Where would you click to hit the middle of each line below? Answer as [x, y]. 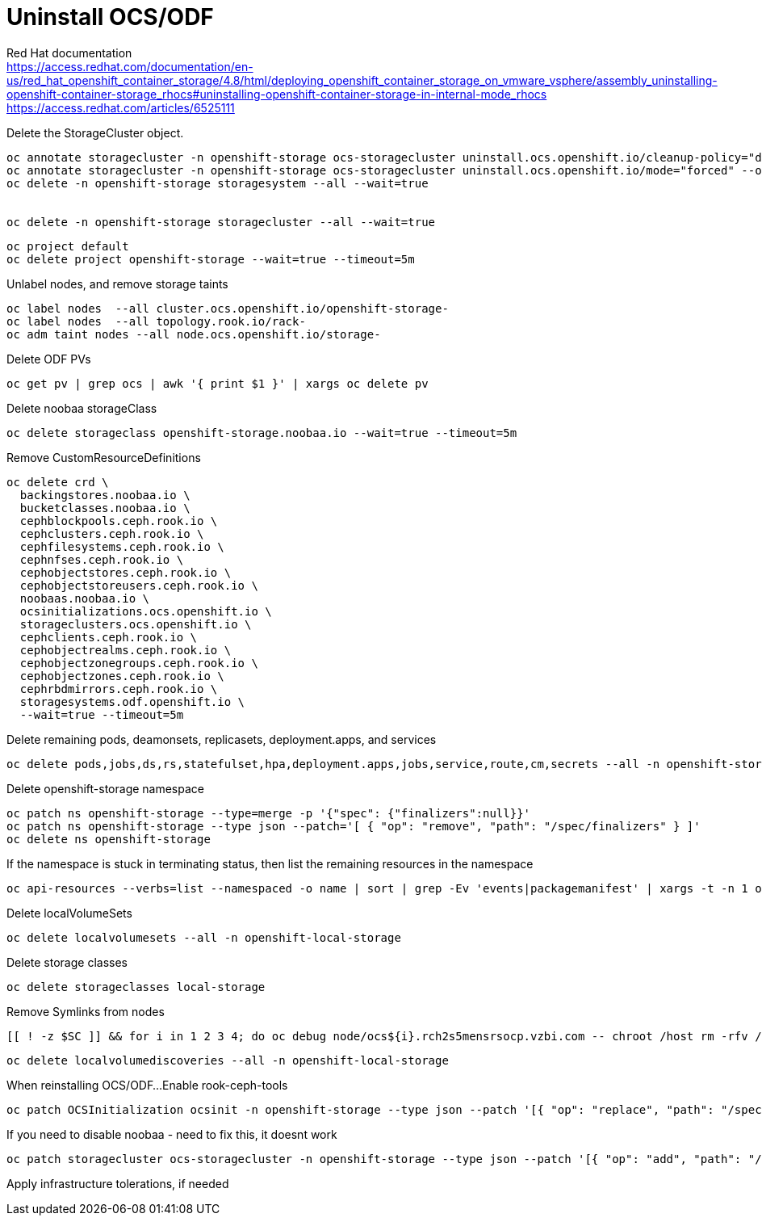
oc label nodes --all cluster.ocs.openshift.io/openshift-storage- [228, 308]
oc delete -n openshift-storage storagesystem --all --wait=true [218, 183]
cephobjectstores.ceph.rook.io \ [126, 572]
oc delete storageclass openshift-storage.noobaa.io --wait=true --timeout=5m [262, 433]
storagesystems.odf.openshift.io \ [132, 701]
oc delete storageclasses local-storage [136, 987]
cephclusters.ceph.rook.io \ [112, 533]
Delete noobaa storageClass [82, 408]
